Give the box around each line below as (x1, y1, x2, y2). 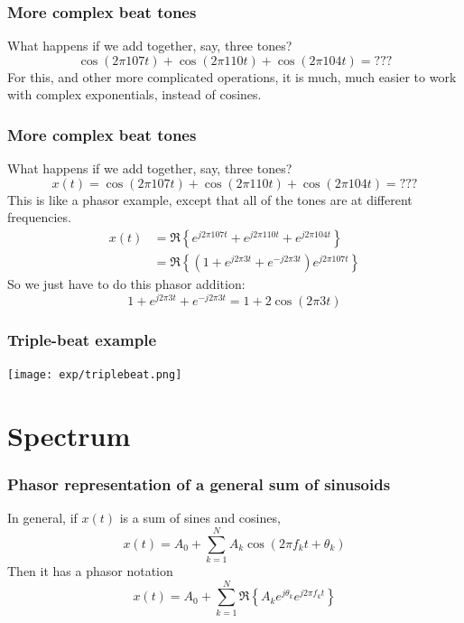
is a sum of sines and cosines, (119, 508, 281, 527)
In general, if (7, 508, 78, 527)
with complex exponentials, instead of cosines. (7, 85, 262, 104)
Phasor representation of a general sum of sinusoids (7, 472, 391, 495)
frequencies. (7, 208, 71, 227)
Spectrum (7, 416, 131, 453)
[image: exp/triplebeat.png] (7, 367, 182, 381)
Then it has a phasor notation (7, 561, 173, 580)
